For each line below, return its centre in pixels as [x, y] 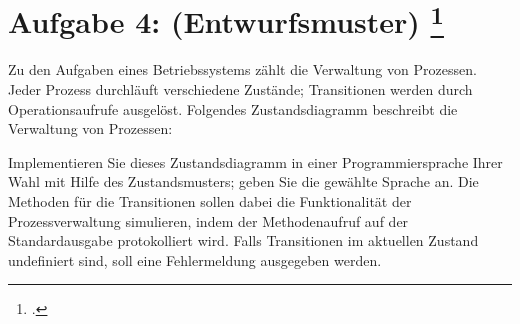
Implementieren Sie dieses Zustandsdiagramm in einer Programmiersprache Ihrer [255, 161]
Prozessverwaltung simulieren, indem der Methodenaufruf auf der [208, 220]
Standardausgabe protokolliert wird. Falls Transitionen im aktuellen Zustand [243, 240]
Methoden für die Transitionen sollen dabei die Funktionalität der [210, 201]
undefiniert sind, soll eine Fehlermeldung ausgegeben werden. [195, 259]
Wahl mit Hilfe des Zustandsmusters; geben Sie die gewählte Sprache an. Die [243, 181]
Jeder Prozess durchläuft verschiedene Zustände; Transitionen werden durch [240, 89]
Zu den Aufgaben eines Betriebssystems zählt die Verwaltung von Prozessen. [242, 69]
